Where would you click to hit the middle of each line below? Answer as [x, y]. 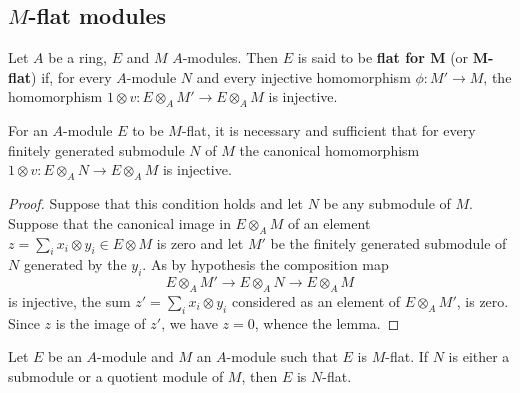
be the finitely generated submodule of [388, 242]
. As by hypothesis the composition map [265, 264]
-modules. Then [230, 57]
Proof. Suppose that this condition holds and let [155, 203]
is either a [479, 356]
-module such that [282, 356]
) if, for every [71, 76]
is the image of [100, 322]
